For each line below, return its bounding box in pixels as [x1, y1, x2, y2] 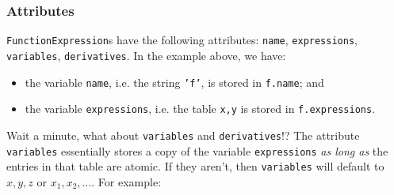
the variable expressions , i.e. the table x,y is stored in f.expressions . [25, 100, 376, 117]
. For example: [91, 173, 162, 189]
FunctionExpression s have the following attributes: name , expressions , [6, 32, 358, 48]
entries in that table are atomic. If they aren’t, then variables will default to [6, 158, 384, 174]
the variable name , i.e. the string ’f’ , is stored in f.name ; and [25, 73, 324, 90]
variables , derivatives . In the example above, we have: [6, 47, 286, 63]
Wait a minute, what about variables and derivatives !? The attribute [6, 126, 360, 143]
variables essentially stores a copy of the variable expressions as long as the [6, 142, 388, 159]
